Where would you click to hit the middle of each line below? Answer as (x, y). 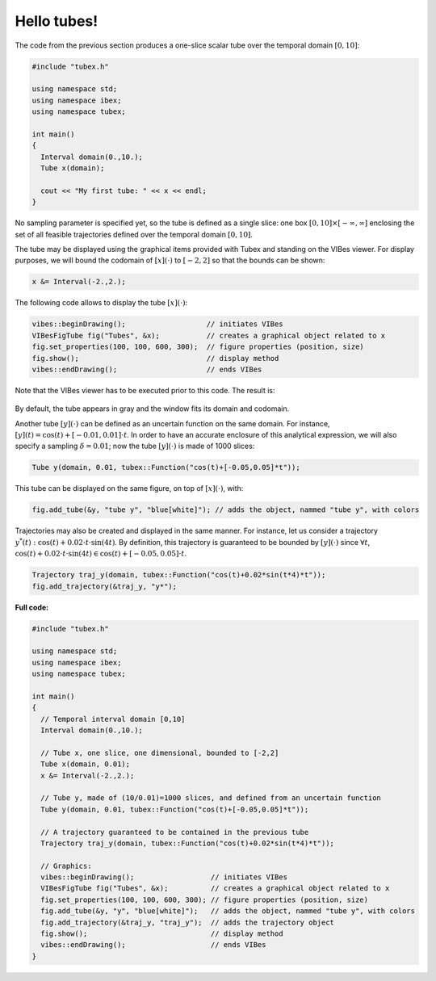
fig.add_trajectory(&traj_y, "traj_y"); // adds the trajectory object (188, 922)
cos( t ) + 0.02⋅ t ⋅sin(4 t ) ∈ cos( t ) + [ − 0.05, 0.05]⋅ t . (101, 554)
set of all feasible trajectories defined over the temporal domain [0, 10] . (134, 234)
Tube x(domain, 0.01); (86, 764)
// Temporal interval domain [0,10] (113, 719)
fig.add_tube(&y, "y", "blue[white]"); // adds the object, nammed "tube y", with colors (228, 911)
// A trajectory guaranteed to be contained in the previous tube (175, 832)
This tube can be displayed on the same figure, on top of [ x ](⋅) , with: (129, 488)
